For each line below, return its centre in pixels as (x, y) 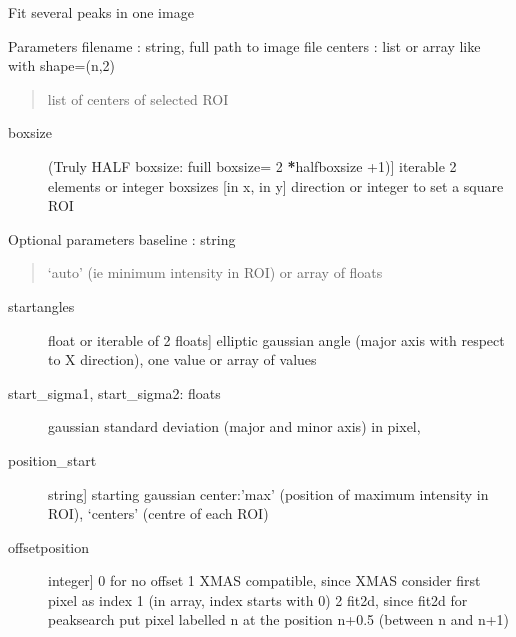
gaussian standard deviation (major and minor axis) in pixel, (234, 426)
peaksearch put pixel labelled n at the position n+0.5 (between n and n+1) (279, 619)
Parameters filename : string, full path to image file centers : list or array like (244, 45)
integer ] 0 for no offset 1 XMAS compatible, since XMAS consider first (264, 580)
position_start (52, 459)
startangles (41, 305)
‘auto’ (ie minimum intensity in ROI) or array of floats (215, 272)
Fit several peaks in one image (101, 12)
